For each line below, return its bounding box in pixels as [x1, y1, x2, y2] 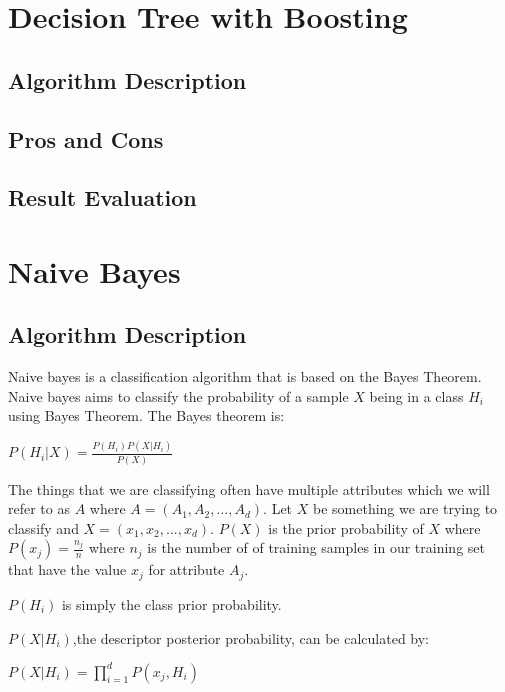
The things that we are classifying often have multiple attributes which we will [8, 478, 490, 499]
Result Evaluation [8, 182, 197, 213]
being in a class [369, 385, 464, 406]
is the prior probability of [268, 517, 424, 538]
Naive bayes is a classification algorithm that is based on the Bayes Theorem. [8, 366, 482, 387]
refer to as [8, 498, 70, 519]
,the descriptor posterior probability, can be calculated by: [72, 627, 430, 648]
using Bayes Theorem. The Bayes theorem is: [8, 405, 285, 426]
